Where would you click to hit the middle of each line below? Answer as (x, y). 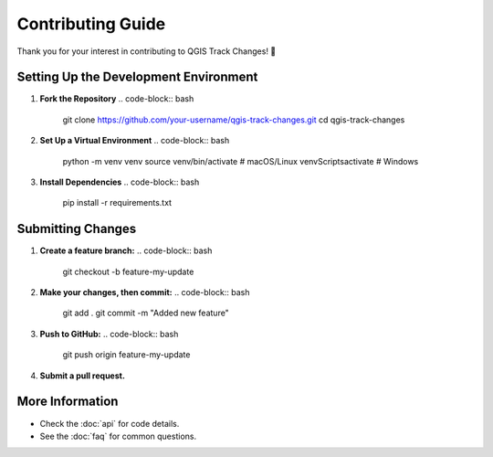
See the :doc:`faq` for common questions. (118, 436)
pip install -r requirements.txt (117, 203)
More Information (68, 402)
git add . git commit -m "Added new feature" (146, 313)
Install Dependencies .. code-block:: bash (120, 182)
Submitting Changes (77, 229)
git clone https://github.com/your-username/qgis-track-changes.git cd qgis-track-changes (234, 120)
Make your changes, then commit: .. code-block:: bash (145, 292)
